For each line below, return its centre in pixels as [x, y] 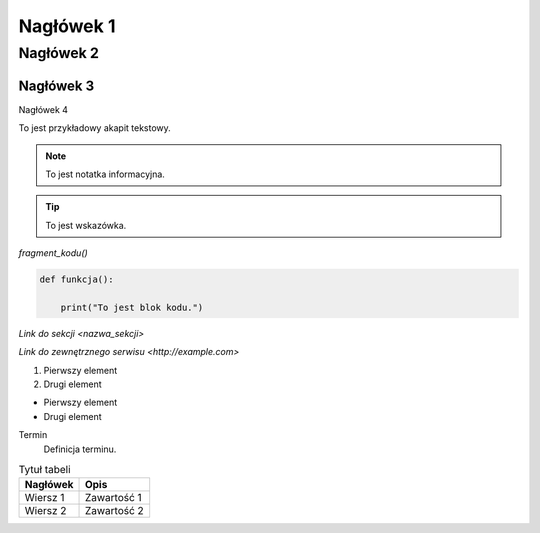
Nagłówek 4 [43, 109]
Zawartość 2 [114, 511]
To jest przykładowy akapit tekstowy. [95, 128]
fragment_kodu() [53, 253]
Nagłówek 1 [67, 26]
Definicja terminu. [80, 449]
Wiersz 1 [44, 498]
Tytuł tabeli [44, 470]
